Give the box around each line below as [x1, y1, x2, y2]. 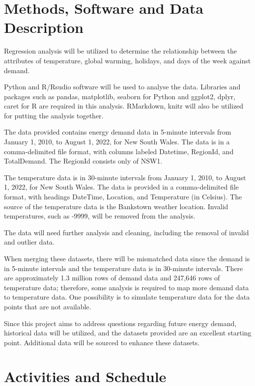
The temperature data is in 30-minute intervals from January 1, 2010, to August [4, 172, 246, 182]
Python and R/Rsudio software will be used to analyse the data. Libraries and [4, 82, 241, 92]
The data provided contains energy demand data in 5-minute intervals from [4, 127, 231, 137]
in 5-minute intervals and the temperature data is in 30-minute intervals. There [4, 263, 243, 273]
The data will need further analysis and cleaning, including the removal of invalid [4, 227, 249, 237]
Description [4, 17, 84, 37]
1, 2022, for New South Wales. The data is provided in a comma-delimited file [4, 182, 239, 192]
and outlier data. [4, 237, 55, 247]
